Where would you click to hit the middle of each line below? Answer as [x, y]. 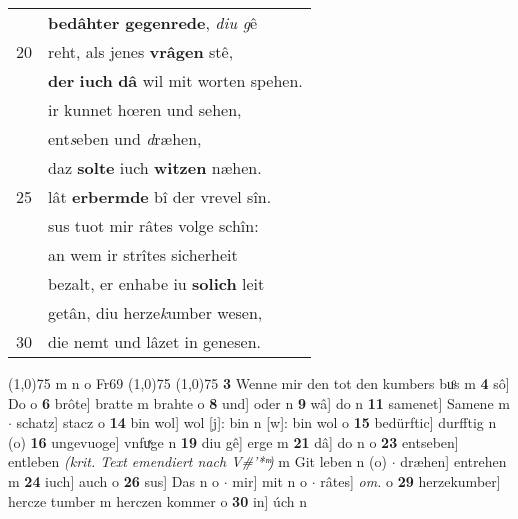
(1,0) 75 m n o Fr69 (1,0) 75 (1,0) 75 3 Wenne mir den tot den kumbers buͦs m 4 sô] [259, 383]
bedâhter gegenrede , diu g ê [153, 22]
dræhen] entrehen [453, 461]
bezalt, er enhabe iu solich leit [156, 283]
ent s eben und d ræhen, [125, 138]
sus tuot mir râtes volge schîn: [153, 225]
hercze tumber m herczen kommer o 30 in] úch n [157, 500]
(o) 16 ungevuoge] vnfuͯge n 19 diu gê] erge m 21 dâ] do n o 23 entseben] [233, 441]
